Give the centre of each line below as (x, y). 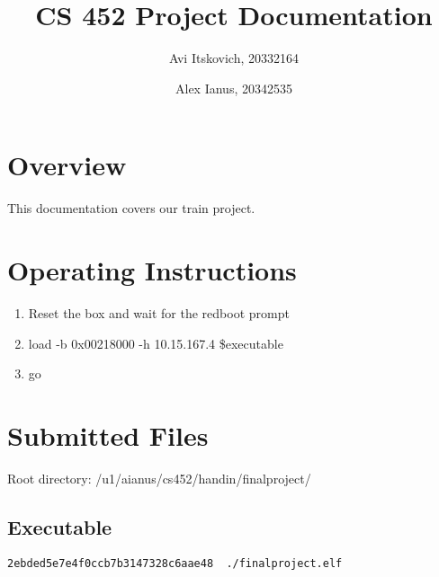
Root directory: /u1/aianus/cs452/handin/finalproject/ (159, 478)
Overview (67, 165)
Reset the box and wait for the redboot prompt (159, 312)
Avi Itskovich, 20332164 (234, 58)
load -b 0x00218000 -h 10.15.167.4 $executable (156, 343)
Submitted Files (108, 435)
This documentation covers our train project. (131, 208)
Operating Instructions (152, 270)
